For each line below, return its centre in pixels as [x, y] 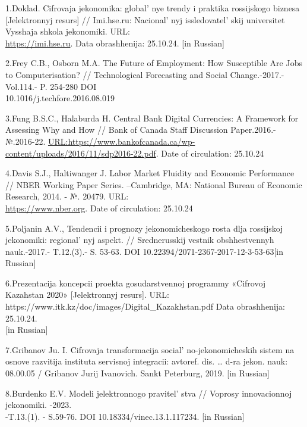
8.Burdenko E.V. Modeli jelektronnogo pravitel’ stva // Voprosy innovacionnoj [149, 393]
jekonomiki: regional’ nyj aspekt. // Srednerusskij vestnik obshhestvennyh [140, 240]
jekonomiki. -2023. [39, 405]
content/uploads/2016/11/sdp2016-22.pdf [81, 153]
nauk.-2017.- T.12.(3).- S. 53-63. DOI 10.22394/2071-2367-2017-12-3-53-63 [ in [145, 251]
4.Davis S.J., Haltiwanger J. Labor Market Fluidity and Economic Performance [150, 173]
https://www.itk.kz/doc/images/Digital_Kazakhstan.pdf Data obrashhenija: [145, 306]
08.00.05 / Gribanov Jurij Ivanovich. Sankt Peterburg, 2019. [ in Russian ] [137, 373]
